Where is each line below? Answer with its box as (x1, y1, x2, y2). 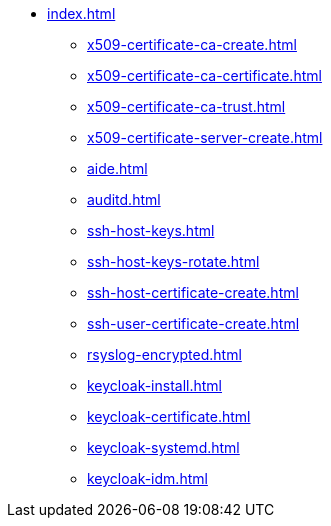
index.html (47, 5, 116, 22)
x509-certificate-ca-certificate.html (87, 67, 322, 84)
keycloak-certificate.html (87, 408, 251, 425)
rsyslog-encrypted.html (87, 346, 242, 363)
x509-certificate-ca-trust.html (87, 98, 286, 115)
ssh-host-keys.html (87, 222, 215, 239)
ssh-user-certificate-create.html (87, 315, 300, 332)
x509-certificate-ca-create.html (87, 36, 297, 53)
